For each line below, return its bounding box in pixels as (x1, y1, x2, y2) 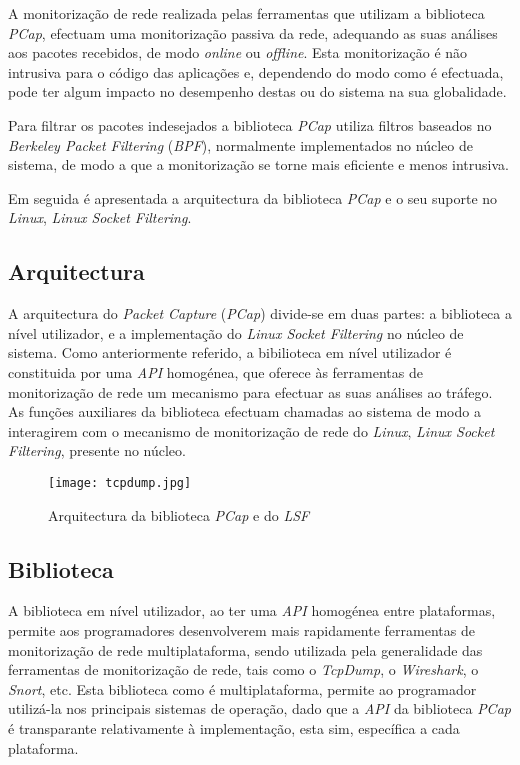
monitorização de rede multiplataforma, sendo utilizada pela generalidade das (8, 639, 483, 660)
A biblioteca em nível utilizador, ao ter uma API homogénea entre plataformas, (8, 600, 496, 621)
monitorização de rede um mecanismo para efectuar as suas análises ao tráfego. (8, 381, 493, 402)
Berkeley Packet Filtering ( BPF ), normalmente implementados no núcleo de (8, 134, 473, 155)
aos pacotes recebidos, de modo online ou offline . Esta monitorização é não (8, 42, 468, 63)
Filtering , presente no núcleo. (8, 440, 186, 461)
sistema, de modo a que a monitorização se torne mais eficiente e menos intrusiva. (8, 154, 509, 175)
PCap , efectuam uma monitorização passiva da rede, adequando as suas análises (8, 22, 498, 43)
